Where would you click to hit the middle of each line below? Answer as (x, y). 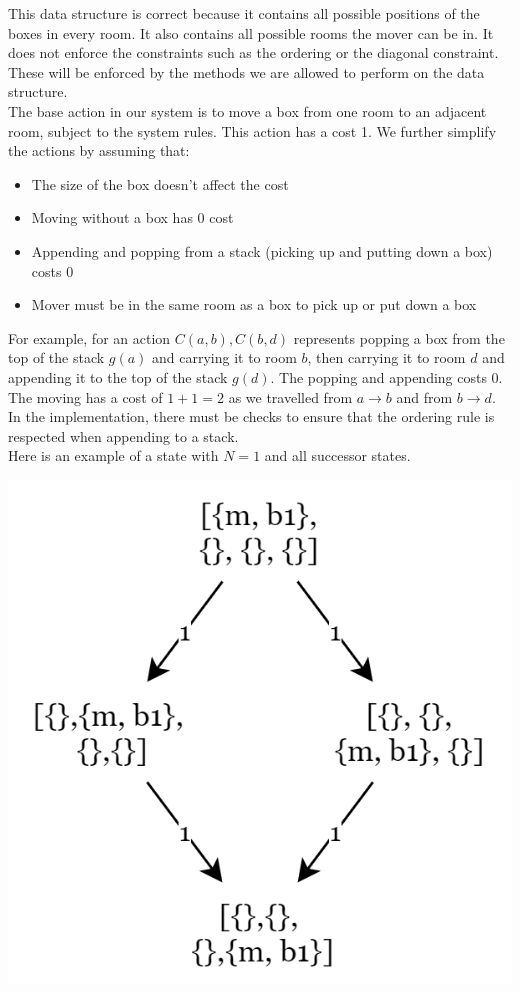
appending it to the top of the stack (118, 376)
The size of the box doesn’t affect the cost (160, 183)
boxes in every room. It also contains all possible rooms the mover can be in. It (251, 32)
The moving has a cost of (85, 396)
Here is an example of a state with (113, 455)
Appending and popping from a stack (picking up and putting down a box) (262, 250)
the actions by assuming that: (99, 150)
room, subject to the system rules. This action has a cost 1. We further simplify (252, 130)
